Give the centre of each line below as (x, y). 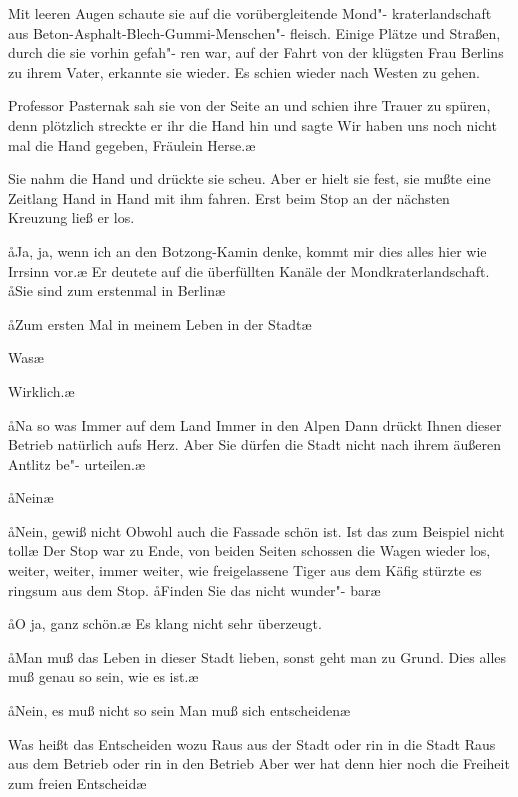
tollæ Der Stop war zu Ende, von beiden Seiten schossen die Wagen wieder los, (249, 550)
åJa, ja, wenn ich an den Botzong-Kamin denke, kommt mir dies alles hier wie (247, 250)
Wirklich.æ (41, 390)
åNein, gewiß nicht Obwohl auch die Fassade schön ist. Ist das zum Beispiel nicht (256, 530)
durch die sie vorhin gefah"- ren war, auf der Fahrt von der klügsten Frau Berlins (256, 52)
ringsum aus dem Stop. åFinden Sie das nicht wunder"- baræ (194, 589)
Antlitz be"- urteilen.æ (77, 463)
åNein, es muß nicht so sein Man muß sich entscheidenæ (179, 710)
